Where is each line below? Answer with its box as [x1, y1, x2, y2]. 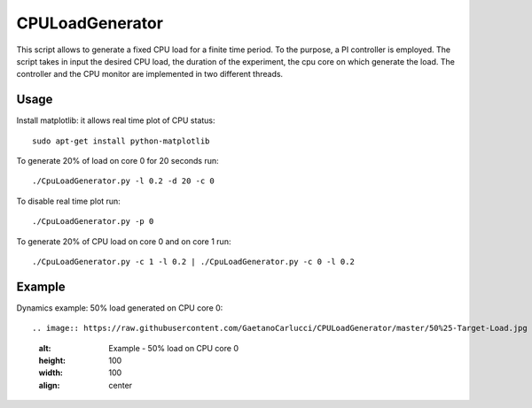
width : [38, 367, 64, 378]
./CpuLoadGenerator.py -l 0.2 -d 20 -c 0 [32, 176, 215, 186]
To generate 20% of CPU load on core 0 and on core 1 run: [16, 235, 231, 247]
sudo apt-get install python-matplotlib [32, 135, 210, 146]
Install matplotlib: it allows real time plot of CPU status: [16, 115, 216, 126]
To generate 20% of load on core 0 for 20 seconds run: [16, 156, 219, 166]
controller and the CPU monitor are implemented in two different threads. [16, 69, 284, 80]
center [108, 380, 133, 390]
